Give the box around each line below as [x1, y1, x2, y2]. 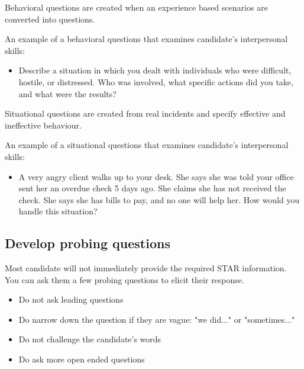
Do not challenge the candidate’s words [18, 333, 161, 345]
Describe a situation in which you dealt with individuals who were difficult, [18, 64, 292, 76]
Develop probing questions [5, 234, 170, 252]
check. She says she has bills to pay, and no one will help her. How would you [18, 193, 300, 206]
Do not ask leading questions [18, 293, 124, 306]
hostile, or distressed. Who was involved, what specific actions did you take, [18, 75, 293, 88]
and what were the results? [18, 87, 117, 100]
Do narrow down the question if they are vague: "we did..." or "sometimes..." [18, 313, 295, 325]
